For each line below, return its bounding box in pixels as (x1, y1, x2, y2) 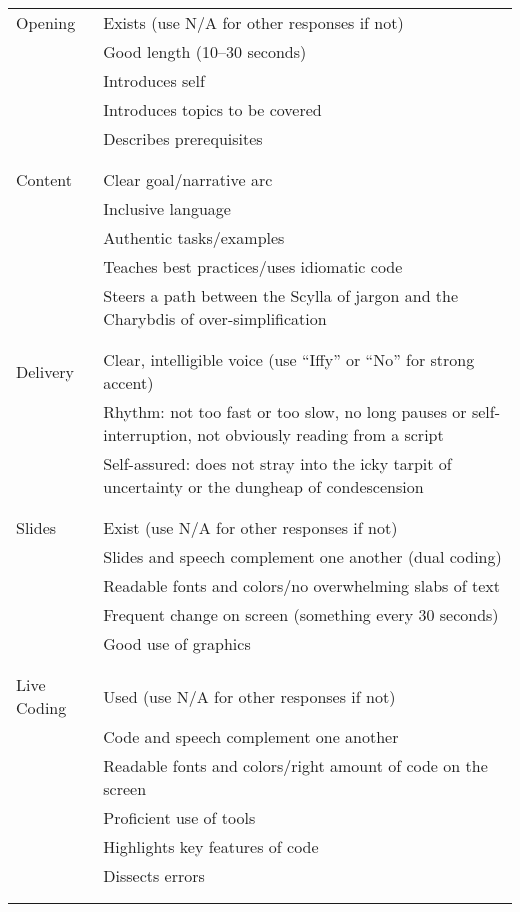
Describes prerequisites (103, 127, 263, 150)
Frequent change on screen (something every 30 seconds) (103, 603, 499, 626)
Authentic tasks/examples (103, 226, 285, 249)
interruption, (103, 423, 192, 446)
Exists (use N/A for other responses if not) (103, 11, 404, 34)
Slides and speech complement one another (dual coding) (103, 545, 502, 568)
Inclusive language (103, 197, 231, 220)
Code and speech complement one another (103, 725, 399, 748)
